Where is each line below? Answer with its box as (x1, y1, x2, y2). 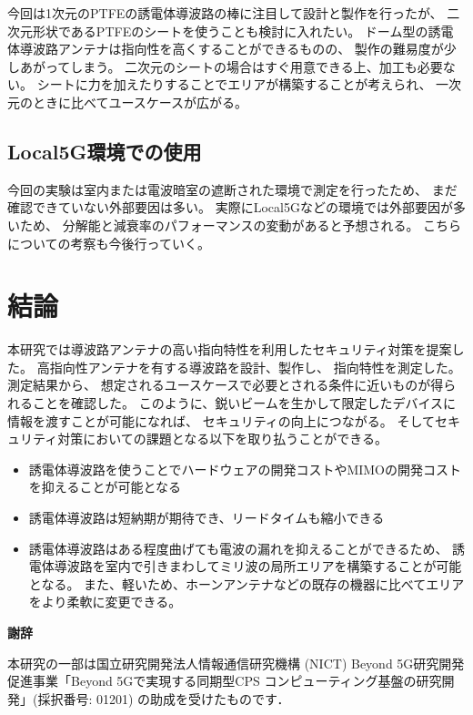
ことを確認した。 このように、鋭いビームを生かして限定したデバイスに (32, 393, 456, 413)
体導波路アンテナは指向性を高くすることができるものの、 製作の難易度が (7, 39, 444, 58)
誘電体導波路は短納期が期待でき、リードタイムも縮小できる (28, 508, 385, 527)
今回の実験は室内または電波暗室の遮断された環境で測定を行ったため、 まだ (7, 179, 458, 199)
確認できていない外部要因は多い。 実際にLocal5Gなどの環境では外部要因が (7, 198, 453, 217)
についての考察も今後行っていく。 (7, 233, 210, 252)
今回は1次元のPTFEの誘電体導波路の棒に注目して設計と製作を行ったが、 (7, 4, 443, 22)
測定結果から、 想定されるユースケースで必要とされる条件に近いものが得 (7, 375, 444, 394)
